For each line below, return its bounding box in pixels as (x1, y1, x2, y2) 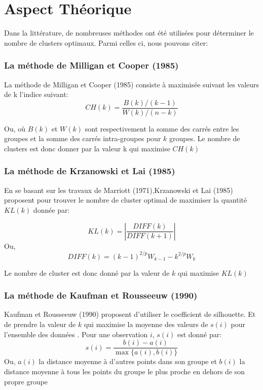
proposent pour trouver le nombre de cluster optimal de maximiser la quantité (4, 194, 247, 205)
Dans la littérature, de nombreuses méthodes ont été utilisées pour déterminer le (4, 27, 254, 38)
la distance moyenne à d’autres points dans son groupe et (39, 356, 217, 367)
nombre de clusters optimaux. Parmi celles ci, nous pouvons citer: (4, 37, 208, 48)
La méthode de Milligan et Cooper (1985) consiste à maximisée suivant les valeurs (4, 79, 259, 89)
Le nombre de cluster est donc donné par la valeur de (4, 267, 170, 278)
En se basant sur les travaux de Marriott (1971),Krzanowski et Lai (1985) (4, 184, 233, 195)
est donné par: (177, 329, 222, 339)
